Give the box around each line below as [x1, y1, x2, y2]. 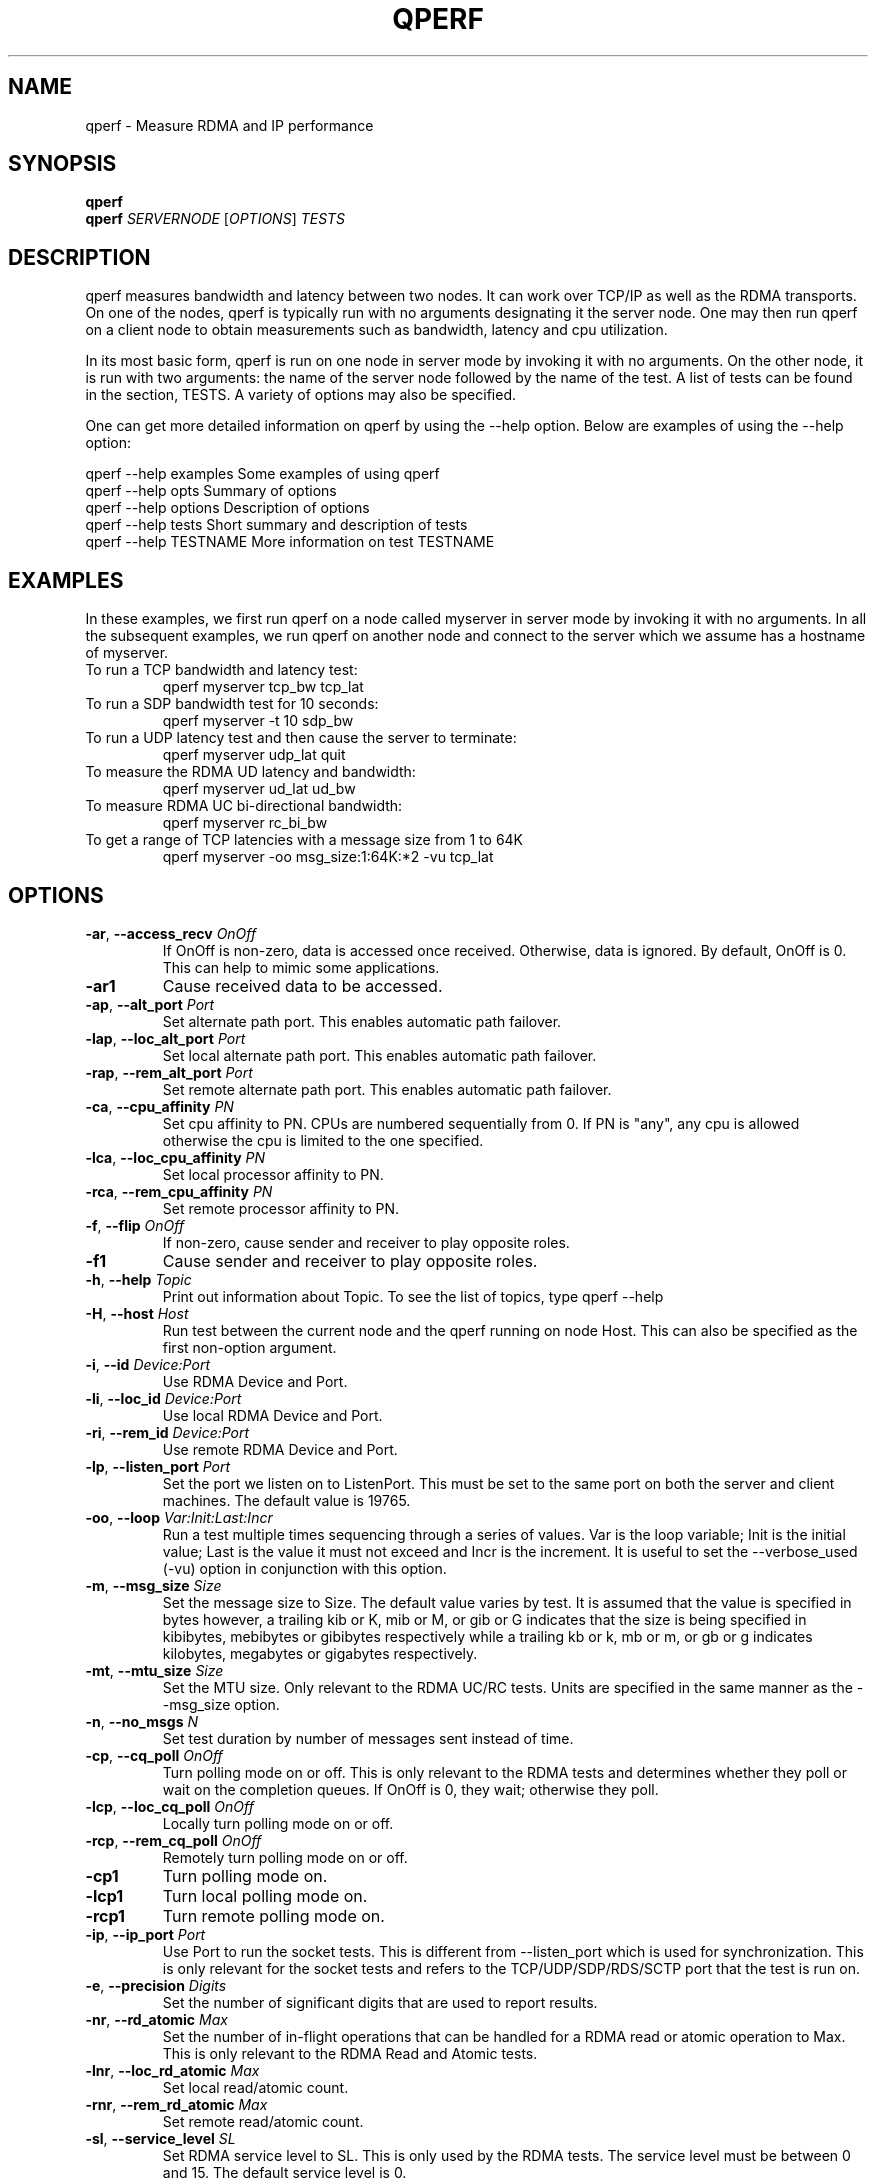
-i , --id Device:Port [85, 1355, 210, 1373]
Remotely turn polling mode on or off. [162, 1848, 408, 1866]
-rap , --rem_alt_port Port [85, 1063, 253, 1081]
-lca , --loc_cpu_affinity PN [85, 1148, 265, 1166]
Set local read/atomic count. [162, 2078, 349, 2096]
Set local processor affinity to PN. [162, 1165, 384, 1183]
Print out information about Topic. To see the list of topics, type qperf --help [162, 1287, 664, 1305]
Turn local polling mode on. [162, 1885, 368, 1906]
